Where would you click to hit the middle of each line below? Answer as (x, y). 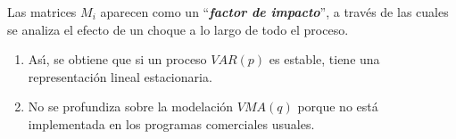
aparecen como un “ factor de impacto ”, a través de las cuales (274, 12)
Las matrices (42, 12)
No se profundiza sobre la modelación (131, 106)
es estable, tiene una (324, 59)
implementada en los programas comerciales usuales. (171, 123)
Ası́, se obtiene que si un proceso (117, 59)
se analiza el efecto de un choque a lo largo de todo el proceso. (178, 29)
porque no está (338, 106)
